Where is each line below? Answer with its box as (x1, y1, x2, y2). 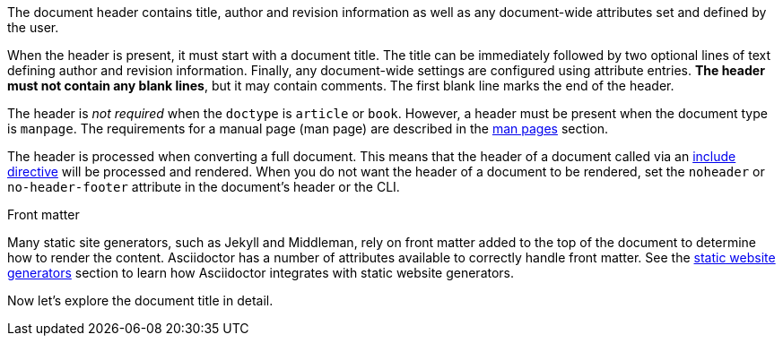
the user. (7, 20, 59, 35)
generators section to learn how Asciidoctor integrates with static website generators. (7, 265, 515, 280)
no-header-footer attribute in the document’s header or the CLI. (7, 179, 400, 194)
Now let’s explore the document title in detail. (7, 293, 274, 308)
